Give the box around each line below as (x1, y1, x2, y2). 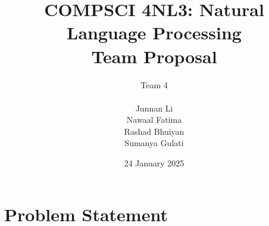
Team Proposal (91, 44, 217, 68)
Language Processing (67, 20, 242, 45)
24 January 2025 (124, 157, 184, 169)
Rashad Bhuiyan (124, 125, 184, 137)
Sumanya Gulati (124, 137, 184, 149)
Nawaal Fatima (126, 113, 182, 126)
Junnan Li (135, 101, 173, 114)
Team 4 (140, 78, 168, 91)
